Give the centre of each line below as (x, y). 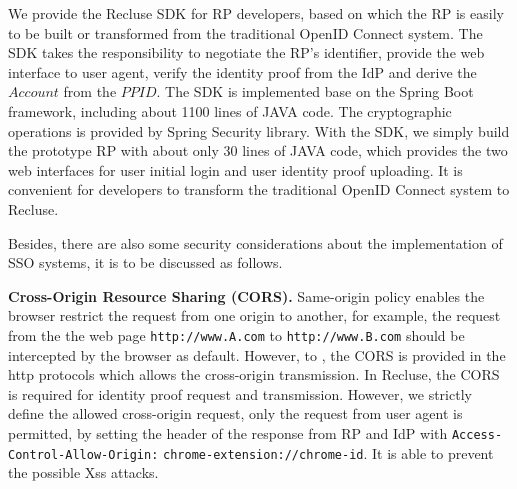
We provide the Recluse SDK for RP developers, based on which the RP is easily (256, 13)
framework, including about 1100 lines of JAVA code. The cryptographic (230, 110)
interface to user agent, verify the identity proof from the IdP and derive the (242, 71)
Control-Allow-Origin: (83, 454)
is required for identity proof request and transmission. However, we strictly (240, 393)
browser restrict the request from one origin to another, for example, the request (254, 315)
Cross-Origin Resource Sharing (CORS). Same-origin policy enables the (246, 295)
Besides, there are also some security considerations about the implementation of (255, 242)
